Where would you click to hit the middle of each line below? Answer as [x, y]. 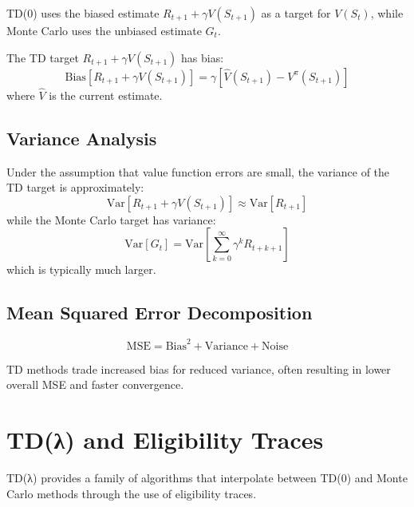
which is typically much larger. [81, 269]
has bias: [203, 57]
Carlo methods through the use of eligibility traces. [132, 493]
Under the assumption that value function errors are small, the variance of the [198, 171]
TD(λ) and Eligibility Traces [165, 440]
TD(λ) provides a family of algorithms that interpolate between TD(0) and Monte [207, 477]
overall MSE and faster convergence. [95, 384]
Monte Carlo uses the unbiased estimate [104, 30]
